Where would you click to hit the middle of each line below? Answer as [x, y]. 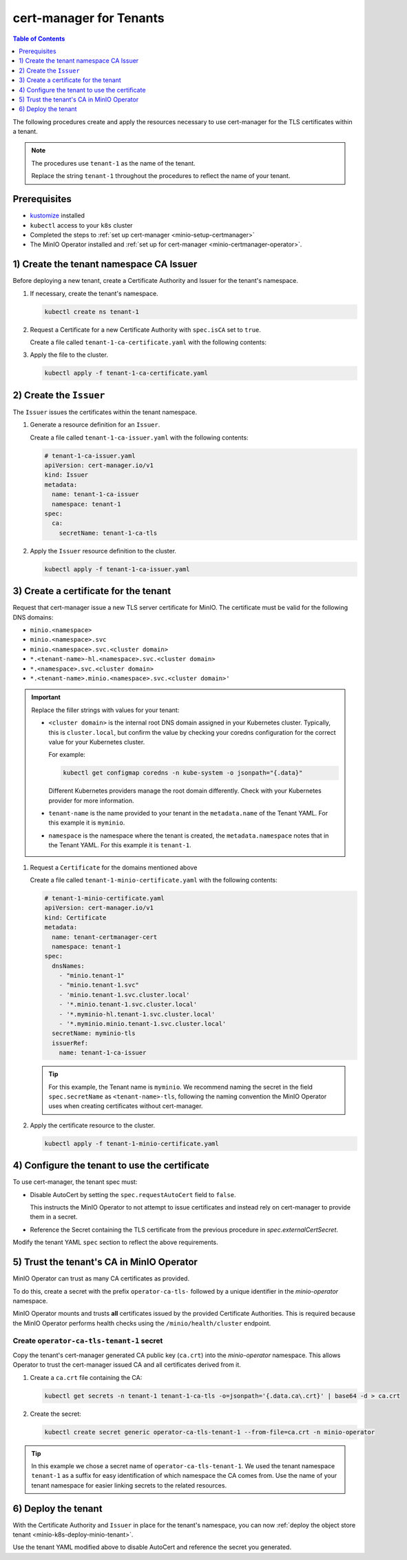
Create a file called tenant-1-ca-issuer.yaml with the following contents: [139, 437]
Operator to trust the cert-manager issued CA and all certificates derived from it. [127, 1365]
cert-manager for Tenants [88, 18]
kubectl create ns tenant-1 [92, 312]
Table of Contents [39, 39]
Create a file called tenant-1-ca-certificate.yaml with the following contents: [148, 342]
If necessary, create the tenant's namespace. [94, 293]
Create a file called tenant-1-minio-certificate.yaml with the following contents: [154, 880]
